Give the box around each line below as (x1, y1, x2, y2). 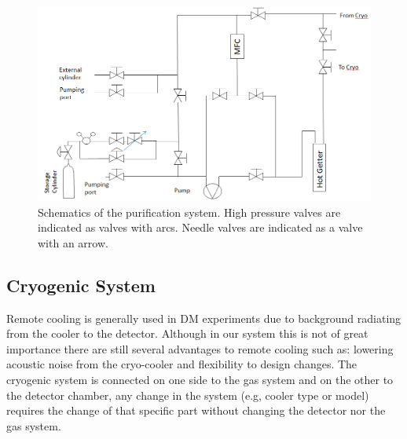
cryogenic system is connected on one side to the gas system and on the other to (6, 371, 394, 388)
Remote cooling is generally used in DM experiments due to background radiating (6, 309, 401, 326)
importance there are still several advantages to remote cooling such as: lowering (6, 340, 394, 357)
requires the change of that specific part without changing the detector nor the (6, 402, 386, 419)
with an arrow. (38, 234, 108, 251)
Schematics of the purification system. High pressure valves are (38, 203, 341, 220)
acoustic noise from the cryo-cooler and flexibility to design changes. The (6, 356, 357, 372)
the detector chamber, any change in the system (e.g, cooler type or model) (6, 386, 369, 403)
